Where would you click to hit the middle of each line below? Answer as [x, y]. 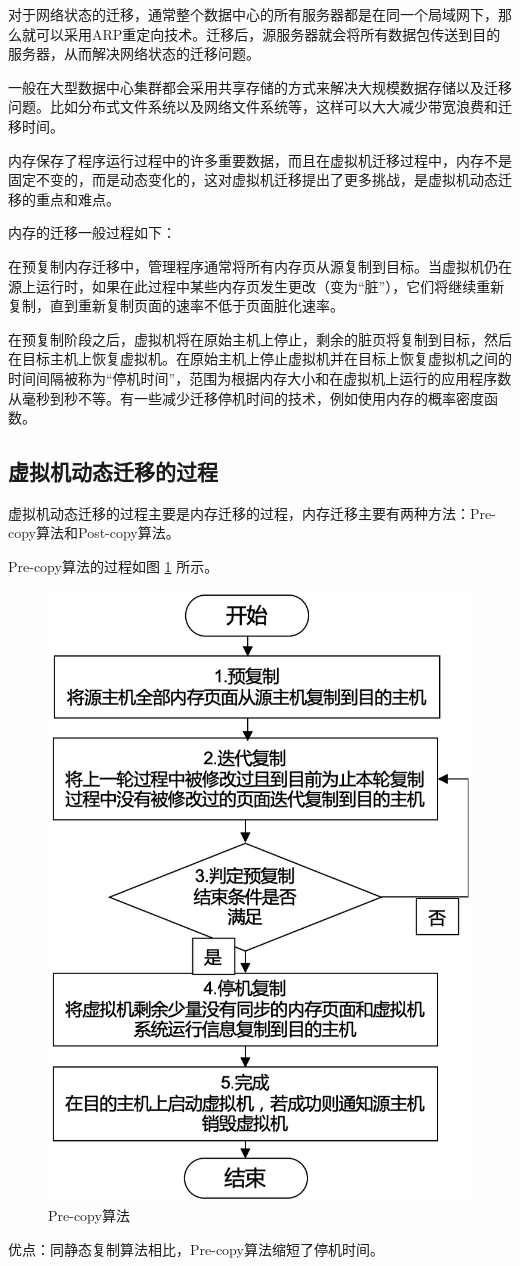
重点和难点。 [77, 198]
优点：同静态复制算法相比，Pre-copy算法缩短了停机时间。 [196, 1248]
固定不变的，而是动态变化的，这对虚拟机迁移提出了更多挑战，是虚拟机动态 [253, 179]
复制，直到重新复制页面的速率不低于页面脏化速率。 [176, 305]
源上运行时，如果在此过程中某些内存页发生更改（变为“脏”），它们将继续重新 [256, 285]
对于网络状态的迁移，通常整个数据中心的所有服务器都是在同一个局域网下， [253, 14]
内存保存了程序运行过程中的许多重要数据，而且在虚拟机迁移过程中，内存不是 [260, 159]
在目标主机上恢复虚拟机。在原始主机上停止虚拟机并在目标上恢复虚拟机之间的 [260, 358]
